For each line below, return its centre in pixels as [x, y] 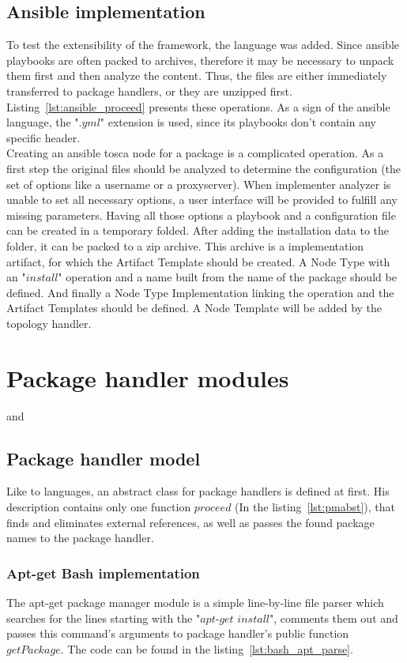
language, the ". [44, 122]
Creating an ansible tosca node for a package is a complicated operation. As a [195, 153]
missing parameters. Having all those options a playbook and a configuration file [201, 215]
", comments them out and [334, 618]
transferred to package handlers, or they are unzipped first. [149, 90]
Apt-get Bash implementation [103, 573]
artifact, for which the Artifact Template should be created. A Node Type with [198, 261]
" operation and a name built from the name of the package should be [227, 277]
